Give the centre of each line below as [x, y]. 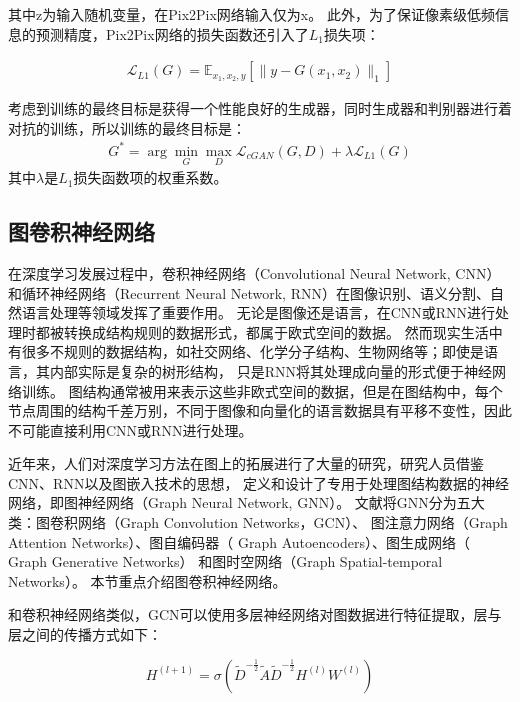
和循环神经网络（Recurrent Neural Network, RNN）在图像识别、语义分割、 [249, 292]
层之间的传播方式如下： [85, 634]
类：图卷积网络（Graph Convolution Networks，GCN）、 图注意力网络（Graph [258, 522]
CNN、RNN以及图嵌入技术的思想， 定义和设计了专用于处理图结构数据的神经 [259, 482]
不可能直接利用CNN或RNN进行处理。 [130, 429]
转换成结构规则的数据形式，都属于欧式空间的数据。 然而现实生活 [276, 331]
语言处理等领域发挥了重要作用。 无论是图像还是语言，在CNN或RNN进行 [258, 312]
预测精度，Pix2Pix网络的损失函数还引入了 [172, 33]
